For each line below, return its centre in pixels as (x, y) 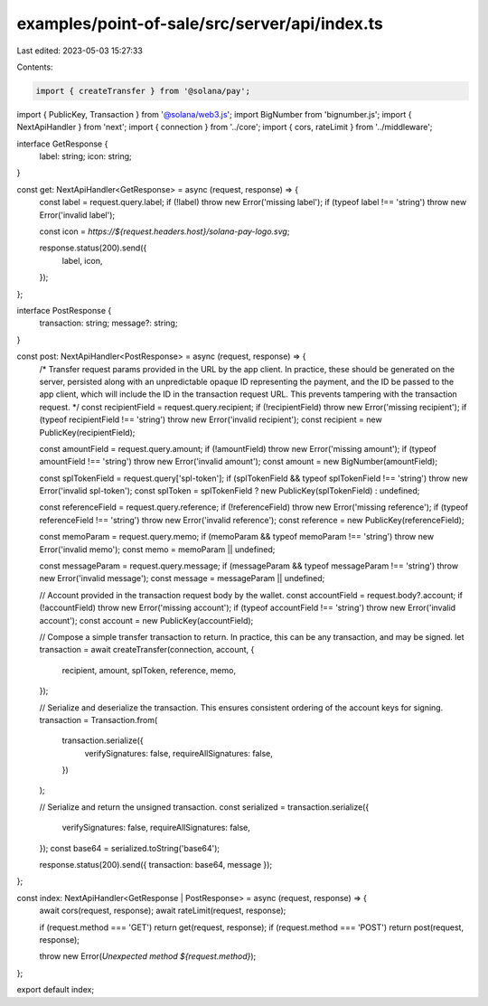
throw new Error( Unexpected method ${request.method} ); (148, 956)
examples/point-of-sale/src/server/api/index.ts (200, 24)
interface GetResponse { (62, 144)
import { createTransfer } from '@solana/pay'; (143, 91)
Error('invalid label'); (77, 215)
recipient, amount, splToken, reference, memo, (149, 670)
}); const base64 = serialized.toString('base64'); (130, 848)
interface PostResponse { (64, 310)
